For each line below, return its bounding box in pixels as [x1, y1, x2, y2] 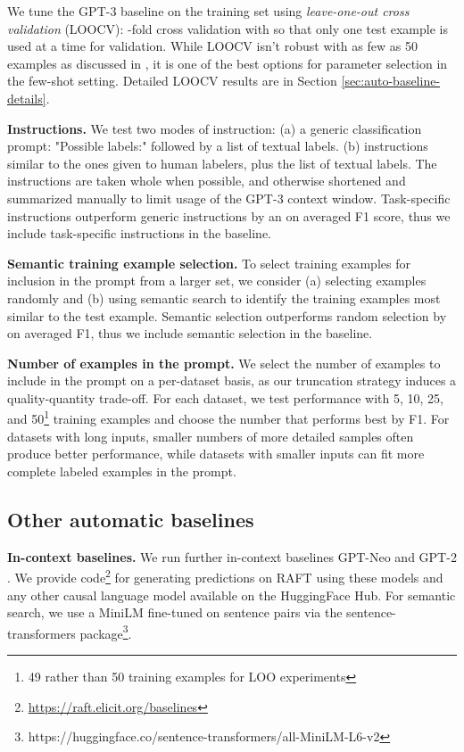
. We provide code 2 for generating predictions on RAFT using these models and [7, 566, 443, 586]
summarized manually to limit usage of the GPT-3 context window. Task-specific [7, 188, 451, 207]
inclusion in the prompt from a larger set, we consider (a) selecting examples [7, 271, 427, 290]
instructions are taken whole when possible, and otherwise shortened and [7, 171, 406, 190]
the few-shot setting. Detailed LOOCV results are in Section [7, 71, 337, 90]
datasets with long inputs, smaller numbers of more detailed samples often [7, 426, 414, 445]
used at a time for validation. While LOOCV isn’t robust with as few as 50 [7, 37, 418, 55]
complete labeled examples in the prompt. [7, 461, 236, 480]
